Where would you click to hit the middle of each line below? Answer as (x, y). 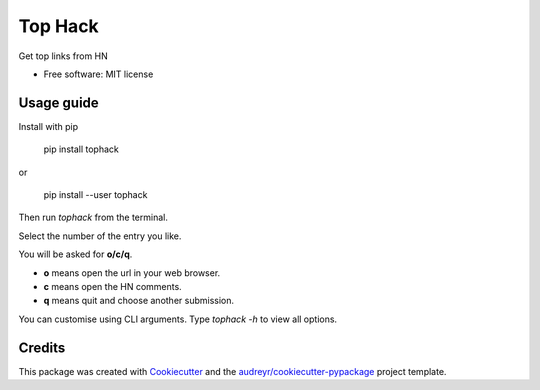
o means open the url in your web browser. (132, 272)
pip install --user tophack (95, 195)
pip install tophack (81, 149)
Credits (42, 347)
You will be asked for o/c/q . (75, 254)
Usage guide (58, 102)
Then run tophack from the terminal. (93, 217)
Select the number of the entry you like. (100, 236)
